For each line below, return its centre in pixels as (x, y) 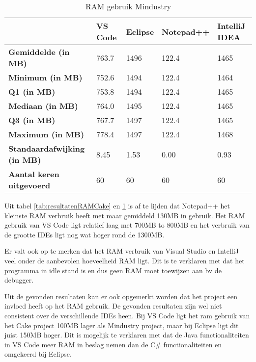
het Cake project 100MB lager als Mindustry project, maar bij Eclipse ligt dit (122, 325)
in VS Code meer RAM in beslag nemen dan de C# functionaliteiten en (113, 344)
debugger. (19, 280)
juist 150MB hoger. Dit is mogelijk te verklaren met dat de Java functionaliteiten (127, 335)
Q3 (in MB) (32, 120)
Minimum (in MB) (45, 77)
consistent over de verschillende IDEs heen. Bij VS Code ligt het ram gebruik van (127, 315)
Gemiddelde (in (39, 52)
